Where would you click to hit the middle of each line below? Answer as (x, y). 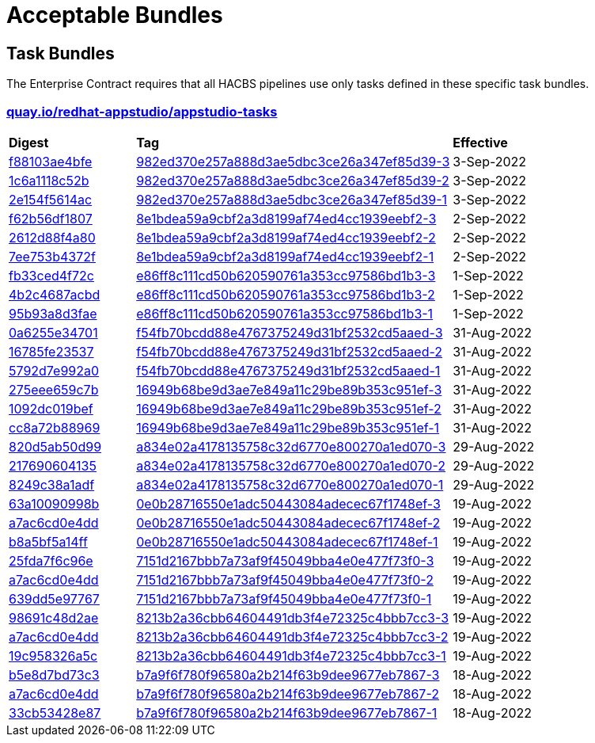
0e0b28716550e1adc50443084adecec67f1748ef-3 (288, 503)
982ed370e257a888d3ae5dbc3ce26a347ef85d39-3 (293, 161)
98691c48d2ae (54, 617)
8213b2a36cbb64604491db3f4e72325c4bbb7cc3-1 (291, 655)
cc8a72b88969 (55, 427)
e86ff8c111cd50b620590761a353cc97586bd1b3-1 (285, 313)
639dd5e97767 (54, 598)
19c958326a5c (53, 655)
